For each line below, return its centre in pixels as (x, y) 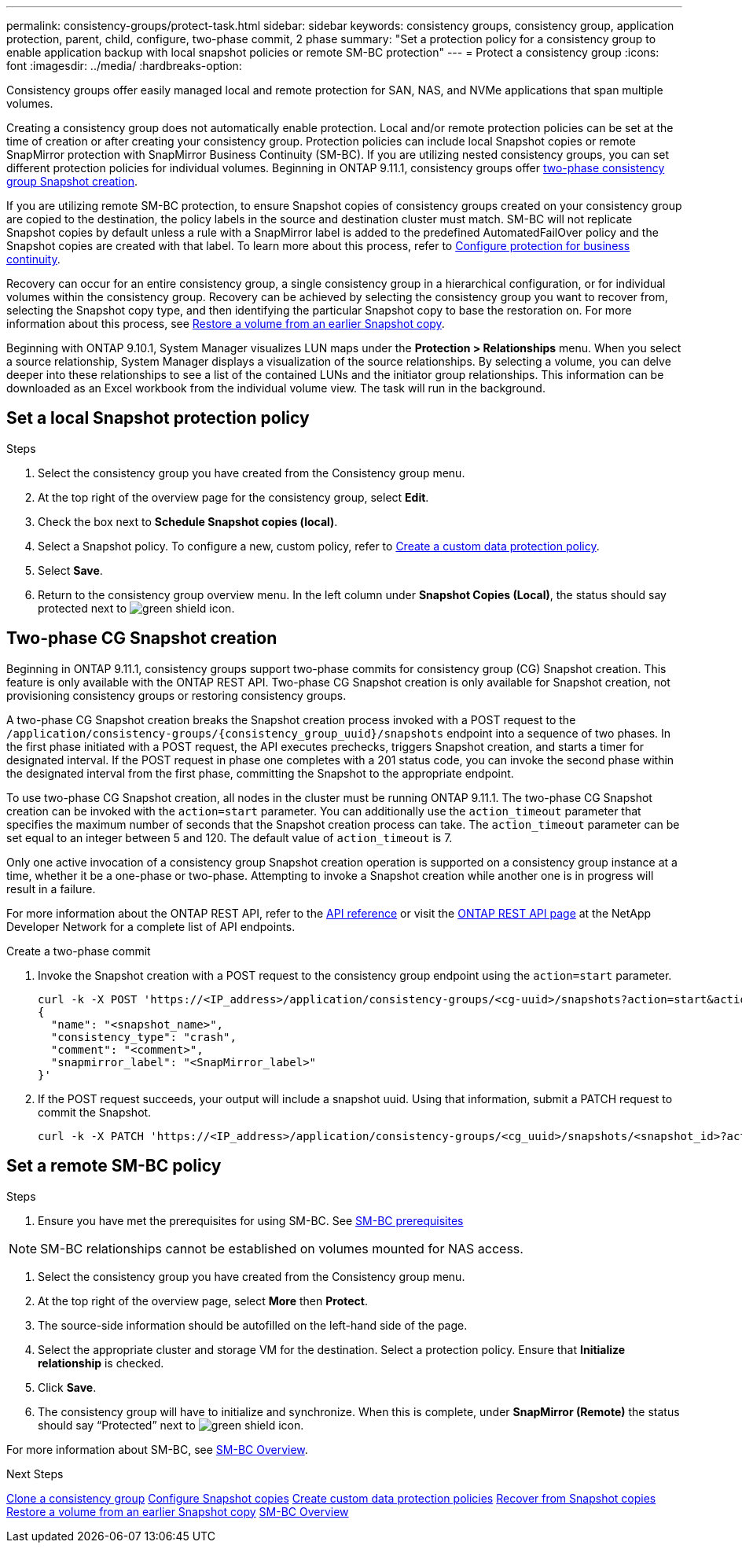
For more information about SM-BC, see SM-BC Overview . (157, 1449)
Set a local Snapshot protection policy (158, 418)
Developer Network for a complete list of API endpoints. (151, 926)
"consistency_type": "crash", (143, 1037)
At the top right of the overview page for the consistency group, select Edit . (233, 497)
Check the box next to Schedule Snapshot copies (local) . (188, 521)
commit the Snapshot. (95, 1112)
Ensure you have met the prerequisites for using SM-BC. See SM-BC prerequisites (251, 1220)
